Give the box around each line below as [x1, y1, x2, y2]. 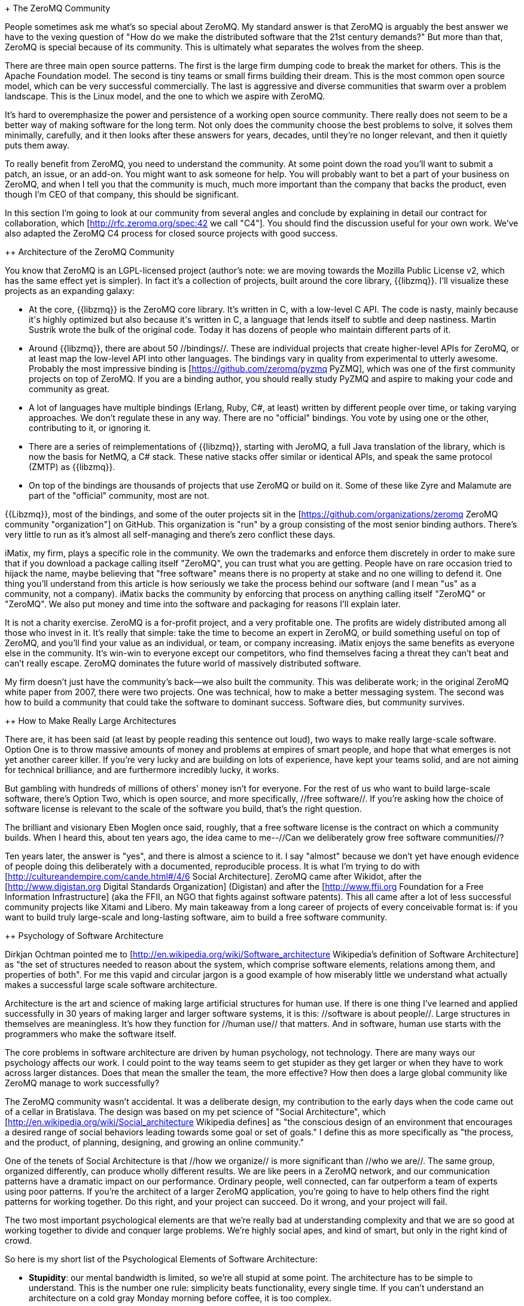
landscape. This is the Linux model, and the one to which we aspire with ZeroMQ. [5, 91, 325, 101]
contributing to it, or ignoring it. [29, 423, 151, 433]
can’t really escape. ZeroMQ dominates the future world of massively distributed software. [5, 658, 361, 668]
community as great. [29, 384, 110, 394]
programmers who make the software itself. [5, 1029, 176, 1039]
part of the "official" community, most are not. [29, 490, 209, 501]
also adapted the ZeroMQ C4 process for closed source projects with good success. [5, 228, 338, 238]
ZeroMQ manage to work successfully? [5, 1078, 160, 1088]
